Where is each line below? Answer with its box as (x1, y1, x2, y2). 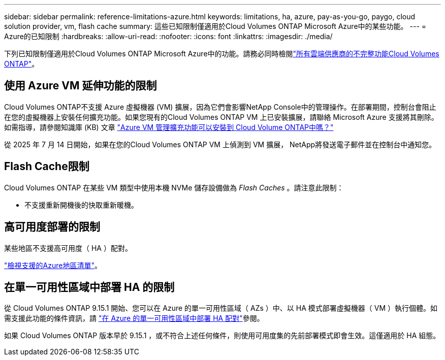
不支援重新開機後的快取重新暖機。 (24, 200, 138, 209)
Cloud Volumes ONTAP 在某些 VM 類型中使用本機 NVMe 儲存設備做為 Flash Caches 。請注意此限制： (4, 183, 344, 192)
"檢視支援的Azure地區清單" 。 (4, 260, 102, 270)
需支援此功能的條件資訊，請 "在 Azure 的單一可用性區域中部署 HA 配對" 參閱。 (4, 314, 264, 323)
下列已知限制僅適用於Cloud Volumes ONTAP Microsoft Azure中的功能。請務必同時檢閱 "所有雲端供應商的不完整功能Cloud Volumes (4, 49, 439, 58)
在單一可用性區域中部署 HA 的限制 (4, 280, 175, 293)
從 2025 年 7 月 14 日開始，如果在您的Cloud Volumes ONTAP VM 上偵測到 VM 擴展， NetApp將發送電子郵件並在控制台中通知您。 (4, 140, 436, 149)
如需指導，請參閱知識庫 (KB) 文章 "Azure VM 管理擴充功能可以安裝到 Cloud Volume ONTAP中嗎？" (4, 122, 334, 132)
